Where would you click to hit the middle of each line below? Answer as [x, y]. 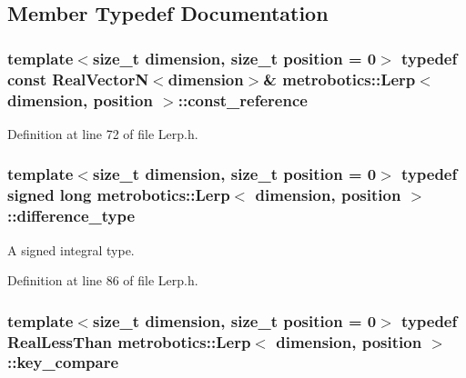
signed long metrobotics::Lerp [119, 195]
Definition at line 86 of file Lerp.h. [103, 280]
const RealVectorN [78, 79]
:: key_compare [63, 362]
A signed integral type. [71, 249]
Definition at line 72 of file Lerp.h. [103, 133]
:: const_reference [243, 99]
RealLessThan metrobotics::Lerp [129, 341]
